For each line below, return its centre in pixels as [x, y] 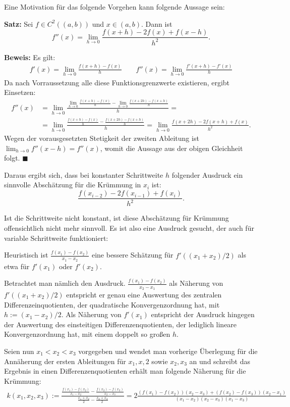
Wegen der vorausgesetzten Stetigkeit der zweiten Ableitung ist [102, 138]
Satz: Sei [19, 23]
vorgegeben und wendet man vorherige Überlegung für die [168, 351]
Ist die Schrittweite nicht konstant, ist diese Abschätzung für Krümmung [117, 218]
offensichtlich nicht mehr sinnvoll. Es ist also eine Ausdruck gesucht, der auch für [129, 228]
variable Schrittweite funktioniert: [56, 238]
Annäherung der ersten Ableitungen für [65, 361]
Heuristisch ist [26, 255]
